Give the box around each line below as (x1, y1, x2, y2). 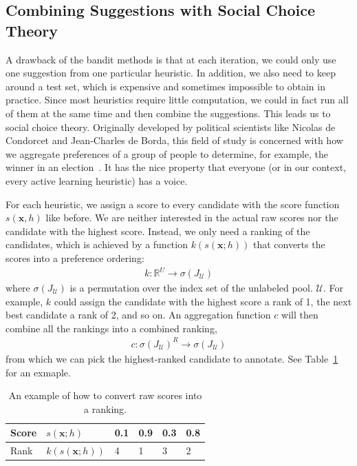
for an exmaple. (6, 365, 71, 379)
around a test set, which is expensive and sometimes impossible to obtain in (6, 79, 325, 93)
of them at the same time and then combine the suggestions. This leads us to (6, 105, 331, 120)
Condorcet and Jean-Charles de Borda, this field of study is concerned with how (6, 133, 343, 148)
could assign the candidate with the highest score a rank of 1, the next (54, 294, 352, 308)
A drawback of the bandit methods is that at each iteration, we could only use (6, 52, 336, 66)
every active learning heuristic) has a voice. (6, 173, 188, 188)
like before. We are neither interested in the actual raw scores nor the (45, 210, 338, 225)
